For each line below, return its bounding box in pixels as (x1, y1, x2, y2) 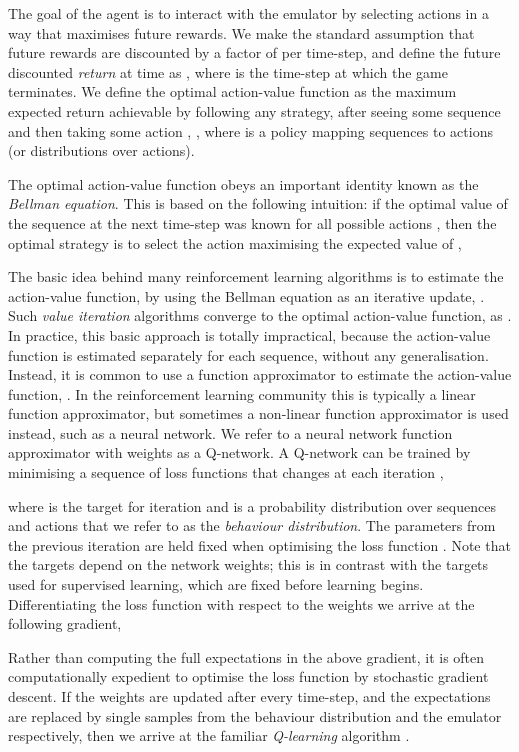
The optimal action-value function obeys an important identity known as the (8, 173, 479, 194)
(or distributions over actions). (8, 140, 195, 161)
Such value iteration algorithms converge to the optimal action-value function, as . (8, 305, 512, 326)
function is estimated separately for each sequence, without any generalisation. (8, 344, 489, 365)
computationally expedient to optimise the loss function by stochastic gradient (8, 666, 489, 687)
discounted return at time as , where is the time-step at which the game (8, 61, 448, 82)
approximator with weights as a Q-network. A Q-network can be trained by (8, 442, 471, 463)
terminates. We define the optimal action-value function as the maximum (8, 81, 457, 102)
